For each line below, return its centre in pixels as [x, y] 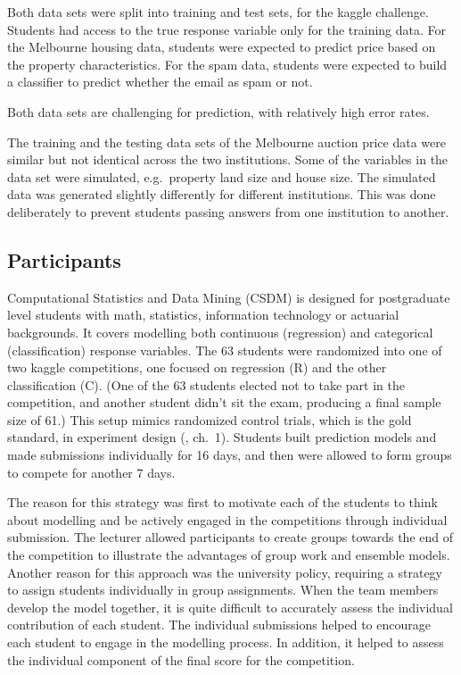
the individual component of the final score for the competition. [181, 659]
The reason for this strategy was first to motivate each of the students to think [222, 502]
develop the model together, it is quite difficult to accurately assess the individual [230, 607]
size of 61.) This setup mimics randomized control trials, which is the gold [210, 419]
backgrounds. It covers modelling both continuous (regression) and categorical [220, 332]
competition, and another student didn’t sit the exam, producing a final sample [224, 402]
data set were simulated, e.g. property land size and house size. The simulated [222, 176]
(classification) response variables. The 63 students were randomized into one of [225, 350]
